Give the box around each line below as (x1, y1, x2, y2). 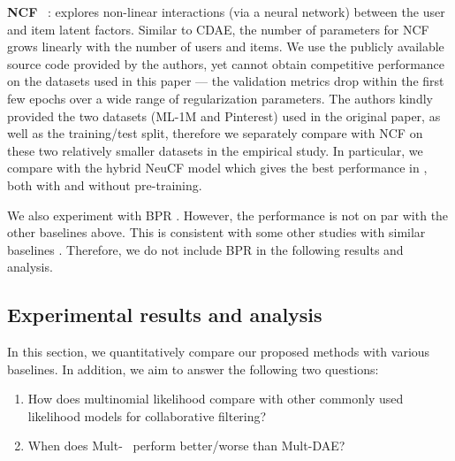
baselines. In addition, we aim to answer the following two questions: (7, 359, 379, 378)
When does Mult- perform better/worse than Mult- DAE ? (27, 436, 345, 455)
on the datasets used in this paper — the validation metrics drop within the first (7, 72, 444, 90)
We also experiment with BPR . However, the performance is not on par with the (7, 205, 449, 224)
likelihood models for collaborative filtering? (27, 406, 267, 425)
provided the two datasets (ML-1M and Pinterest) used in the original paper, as (7, 106, 441, 125)
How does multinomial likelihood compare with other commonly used (27, 389, 404, 408)
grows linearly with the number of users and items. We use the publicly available (7, 37, 444, 56)
